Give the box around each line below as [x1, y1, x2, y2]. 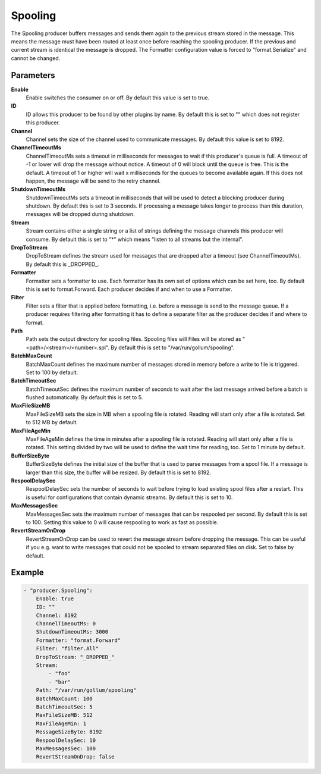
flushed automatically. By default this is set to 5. [26, 394, 143, 401]
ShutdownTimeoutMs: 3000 [36, 628, 109, 635]
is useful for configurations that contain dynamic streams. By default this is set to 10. [26, 494, 233, 501]
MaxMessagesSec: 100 [36, 745, 96, 752]
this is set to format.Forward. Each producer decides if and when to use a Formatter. [26, 286, 232, 293]
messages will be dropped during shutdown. [26, 211, 135, 218]
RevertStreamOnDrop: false [36, 753, 115, 760]
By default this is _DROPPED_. [26, 261, 99, 268]
